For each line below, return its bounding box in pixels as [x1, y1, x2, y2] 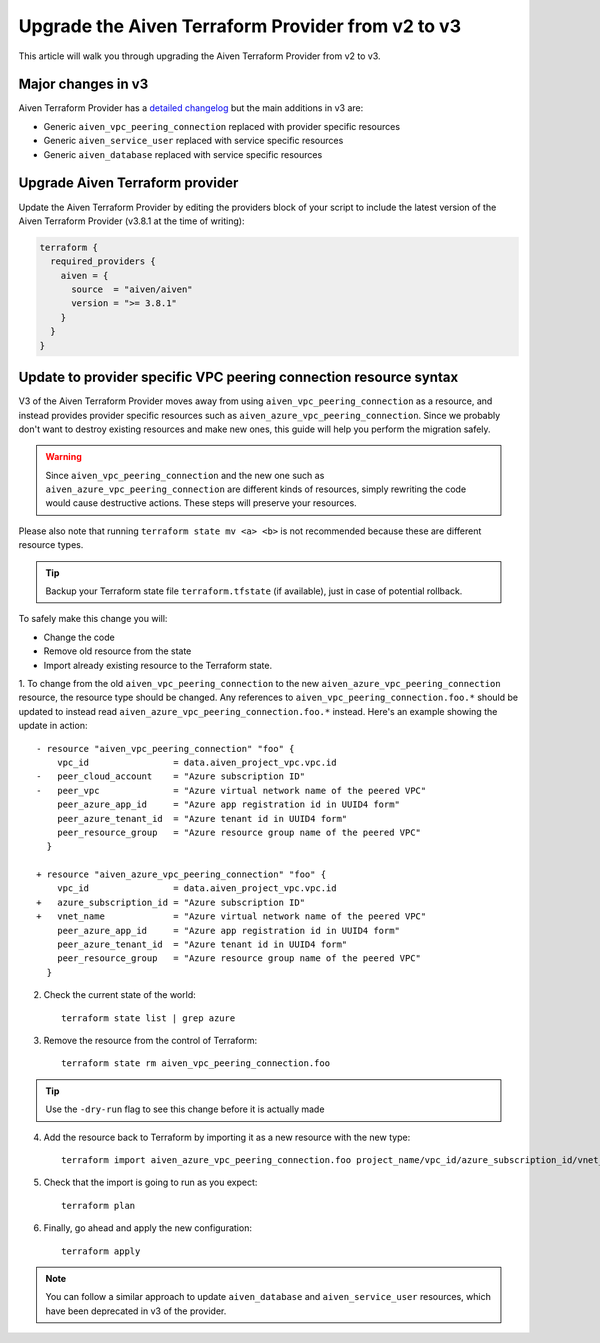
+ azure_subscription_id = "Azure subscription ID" [36, 896, 305, 908]
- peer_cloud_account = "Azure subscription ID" [36, 771, 305, 782]
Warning [45, 451, 82, 463]
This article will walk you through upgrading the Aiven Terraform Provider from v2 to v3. [18, 50, 381, 62]
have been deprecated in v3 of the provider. [45, 1305, 227, 1317]
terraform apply [61, 1245, 141, 1257]
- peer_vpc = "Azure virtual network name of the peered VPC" [36, 785, 427, 796]
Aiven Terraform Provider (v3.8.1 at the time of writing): [18, 215, 245, 227]
